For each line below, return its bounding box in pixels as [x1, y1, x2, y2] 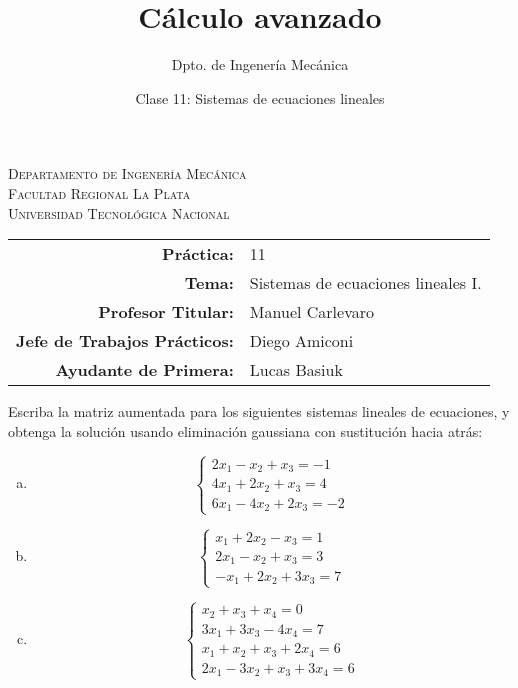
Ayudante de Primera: [55, 358, 234, 382]
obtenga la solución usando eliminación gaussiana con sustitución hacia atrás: [8, 420, 483, 441]
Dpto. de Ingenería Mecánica [171, 54, 349, 75]
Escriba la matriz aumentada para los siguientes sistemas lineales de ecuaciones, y [8, 401, 510, 422]
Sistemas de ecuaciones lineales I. [249, 271, 482, 295]
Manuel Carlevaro [249, 300, 374, 324]
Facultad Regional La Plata [8, 182, 191, 203]
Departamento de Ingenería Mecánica [8, 163, 247, 184]
